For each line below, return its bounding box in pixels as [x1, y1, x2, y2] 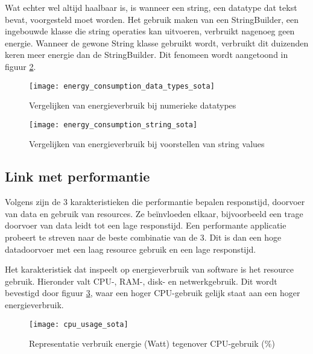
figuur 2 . [5, 60, 36, 72]
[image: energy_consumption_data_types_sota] [29, 81, 215, 90]
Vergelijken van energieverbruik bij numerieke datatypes [29, 99, 236, 112]
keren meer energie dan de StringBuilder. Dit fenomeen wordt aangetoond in [5, 48, 288, 61]
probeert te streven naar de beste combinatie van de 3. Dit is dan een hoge [5, 231, 282, 244]
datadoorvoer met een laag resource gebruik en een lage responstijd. [5, 242, 256, 255]
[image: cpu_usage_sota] [29, 320, 128, 329]
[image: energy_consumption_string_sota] [29, 120, 198, 129]
